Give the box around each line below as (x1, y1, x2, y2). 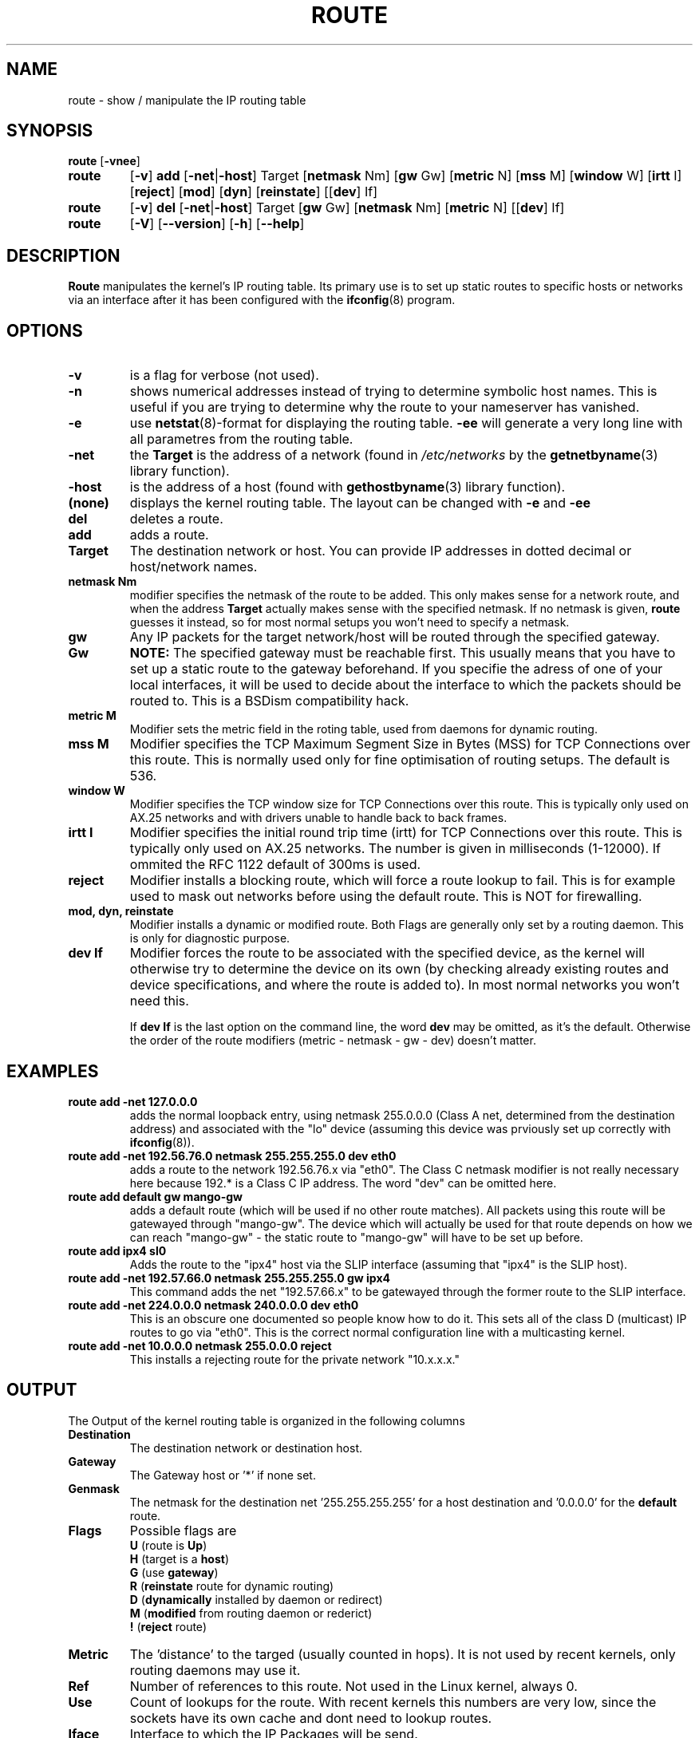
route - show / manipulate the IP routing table (68, 93, 306, 107)
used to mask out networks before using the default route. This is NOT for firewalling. (129, 888, 642, 905)
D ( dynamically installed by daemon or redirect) (129, 1592, 383, 1606)
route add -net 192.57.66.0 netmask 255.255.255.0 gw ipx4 (68, 1270, 390, 1285)
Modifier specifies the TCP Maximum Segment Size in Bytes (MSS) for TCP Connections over (129, 736, 691, 752)
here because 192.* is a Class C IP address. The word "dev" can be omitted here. (129, 1175, 557, 1190)
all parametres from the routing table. (129, 431, 353, 448)
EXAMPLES (6, 1061, 99, 1081)
